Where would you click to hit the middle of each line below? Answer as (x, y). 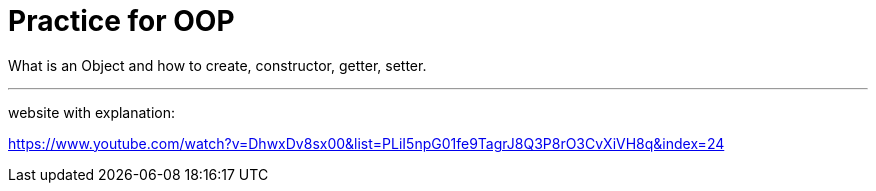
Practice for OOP (121, 21)
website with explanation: (92, 112)
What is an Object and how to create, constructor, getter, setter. (217, 65)
